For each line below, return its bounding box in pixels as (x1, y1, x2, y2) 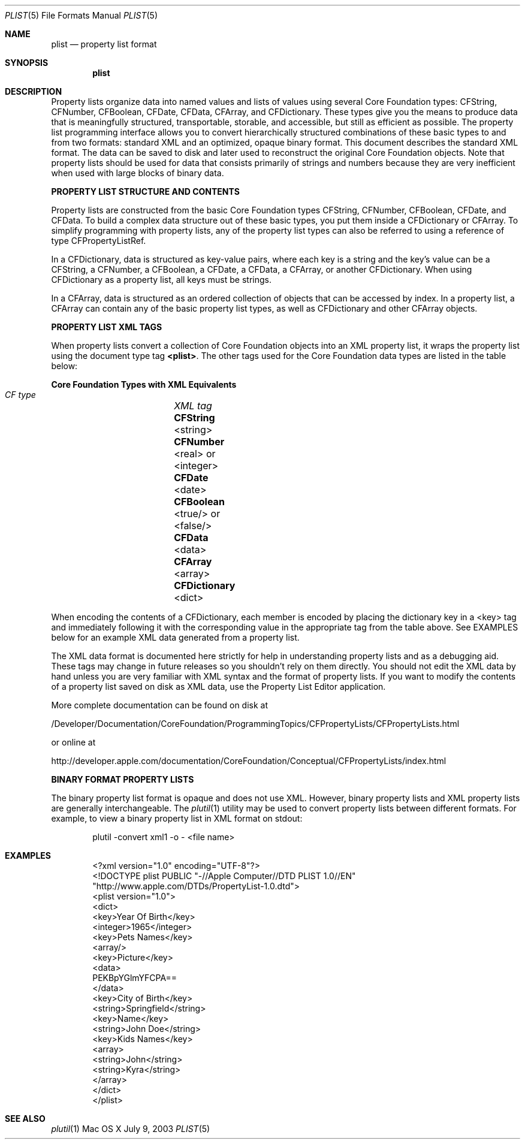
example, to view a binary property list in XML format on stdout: (51, 813, 303, 823)
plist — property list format (51, 39, 157, 49)
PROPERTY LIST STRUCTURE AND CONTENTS (51, 186, 240, 197)
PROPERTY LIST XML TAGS (51, 322, 162, 332)
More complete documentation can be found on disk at (51, 700, 268, 710)
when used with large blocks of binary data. (51, 168, 224, 178)
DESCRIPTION (5, 86, 62, 96)
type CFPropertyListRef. (51, 236, 146, 246)
